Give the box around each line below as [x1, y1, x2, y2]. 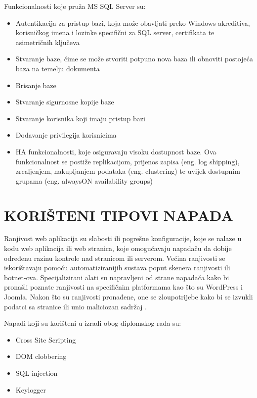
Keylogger [15, 384, 46, 395]
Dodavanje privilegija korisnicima [15, 130, 117, 140]
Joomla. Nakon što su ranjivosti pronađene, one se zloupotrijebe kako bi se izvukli [4, 292, 253, 301]
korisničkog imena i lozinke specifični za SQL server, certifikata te [15, 27, 214, 38]
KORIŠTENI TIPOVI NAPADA [4, 204, 233, 225]
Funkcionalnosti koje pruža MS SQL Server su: [4, 1, 146, 11]
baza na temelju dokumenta [15, 63, 100, 73]
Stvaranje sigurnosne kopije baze [15, 97, 114, 107]
